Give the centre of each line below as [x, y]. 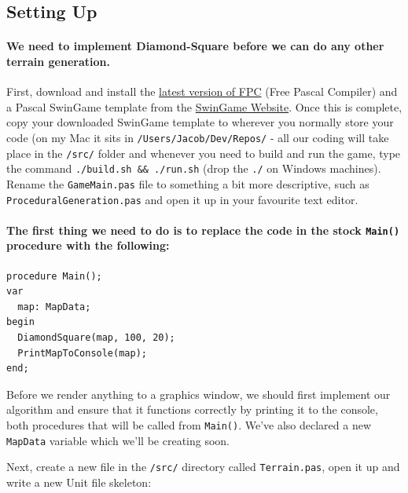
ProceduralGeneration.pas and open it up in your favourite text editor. [182, 199]
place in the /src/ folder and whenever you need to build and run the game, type [204, 153]
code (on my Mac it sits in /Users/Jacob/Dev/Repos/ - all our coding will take [198, 137]
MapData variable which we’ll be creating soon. [118, 440]
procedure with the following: [88, 245]
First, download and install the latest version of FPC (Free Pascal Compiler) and [202, 91]
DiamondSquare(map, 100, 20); [96, 338]
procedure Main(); [54, 276]
